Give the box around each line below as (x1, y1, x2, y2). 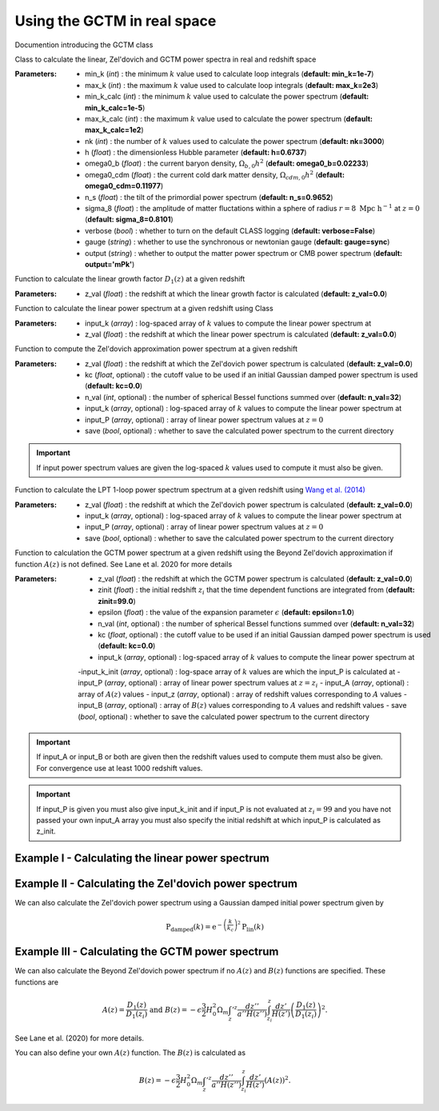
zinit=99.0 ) (98, 596, 136, 605)
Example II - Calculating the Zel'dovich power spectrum (14, 877, 297, 891)
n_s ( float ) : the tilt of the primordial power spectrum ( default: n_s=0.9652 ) (85, 192, 333, 202)
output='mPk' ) (85, 259, 135, 269)
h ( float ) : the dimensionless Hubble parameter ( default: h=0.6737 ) (85, 148, 307, 158)
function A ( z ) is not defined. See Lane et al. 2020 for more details (14, 559, 233, 569)
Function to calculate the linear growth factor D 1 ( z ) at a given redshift (14, 274, 245, 286)
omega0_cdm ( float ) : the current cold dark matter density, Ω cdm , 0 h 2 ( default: (85, 169, 345, 182)
